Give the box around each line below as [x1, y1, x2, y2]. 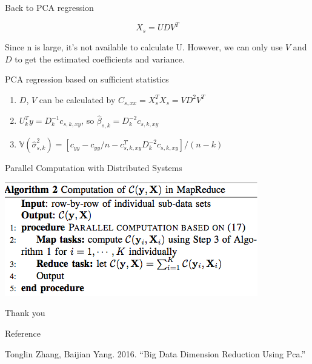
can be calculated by [39, 93, 116, 106]
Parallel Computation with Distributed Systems [5, 161, 182, 174]
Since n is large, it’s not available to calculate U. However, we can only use [5, 40, 283, 53]
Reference [5, 326, 41, 339]
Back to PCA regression [5, 1, 94, 14]
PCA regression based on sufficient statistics [5, 73, 169, 86]
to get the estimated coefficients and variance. [15, 52, 185, 65]
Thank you [5, 306, 45, 319]
